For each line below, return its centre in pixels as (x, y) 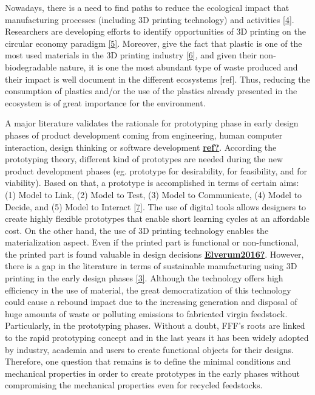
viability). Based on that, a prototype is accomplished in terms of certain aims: (152, 183)
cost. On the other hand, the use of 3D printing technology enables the (137, 230)
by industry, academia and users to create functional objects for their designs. (149, 349)
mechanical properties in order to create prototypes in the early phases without (152, 373)
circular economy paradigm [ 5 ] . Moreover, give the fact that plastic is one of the (154, 43)
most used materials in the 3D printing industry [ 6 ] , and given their (131, 55)
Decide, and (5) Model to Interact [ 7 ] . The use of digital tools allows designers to (156, 206)
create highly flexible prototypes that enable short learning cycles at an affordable (157, 218)
